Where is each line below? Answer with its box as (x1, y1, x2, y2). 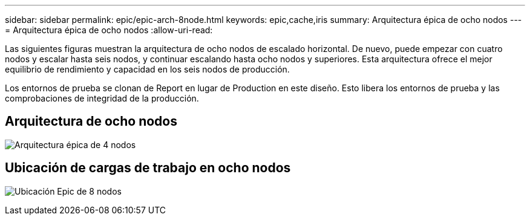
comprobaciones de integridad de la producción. (5, 93, 199, 103)
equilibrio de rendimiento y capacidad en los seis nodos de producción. (5, 64, 290, 74)
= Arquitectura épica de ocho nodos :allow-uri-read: (5, 25, 213, 35)
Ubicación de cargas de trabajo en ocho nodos (5, 160, 291, 176)
